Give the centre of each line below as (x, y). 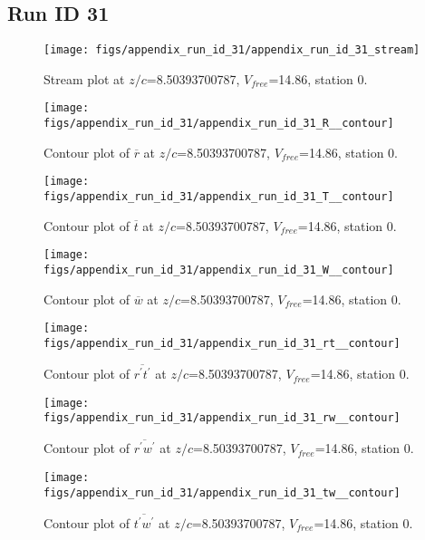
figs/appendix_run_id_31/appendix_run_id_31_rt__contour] (222, 343)
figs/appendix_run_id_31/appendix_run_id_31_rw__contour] (222, 418)
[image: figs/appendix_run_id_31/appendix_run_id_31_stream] (232, 50)
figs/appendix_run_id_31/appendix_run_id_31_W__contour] (219, 270)
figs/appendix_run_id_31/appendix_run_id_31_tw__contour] (222, 492)
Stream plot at (84, 78)
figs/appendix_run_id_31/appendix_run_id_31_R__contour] (219, 124)
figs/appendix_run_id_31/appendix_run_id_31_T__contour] (219, 197)
